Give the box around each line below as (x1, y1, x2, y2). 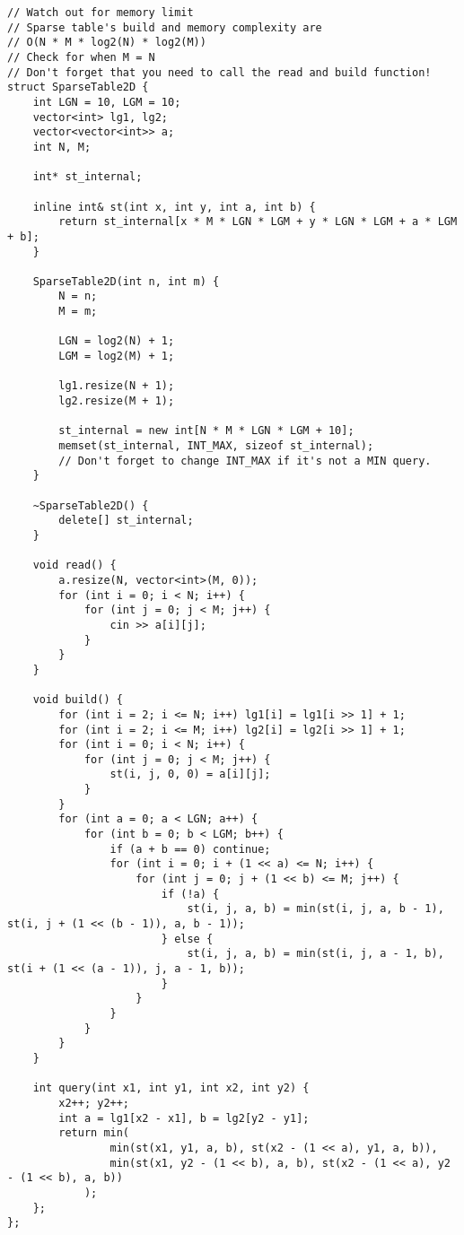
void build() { (32, 693, 123, 707)
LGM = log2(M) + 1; (58, 350, 175, 363)
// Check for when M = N (7, 50, 155, 64)
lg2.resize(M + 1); (58, 395, 175, 408)
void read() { (32, 559, 117, 572)
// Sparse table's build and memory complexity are (7, 21, 322, 34)
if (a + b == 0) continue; (109, 842, 271, 856)
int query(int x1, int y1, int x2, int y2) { (32, 1082, 310, 1095)
